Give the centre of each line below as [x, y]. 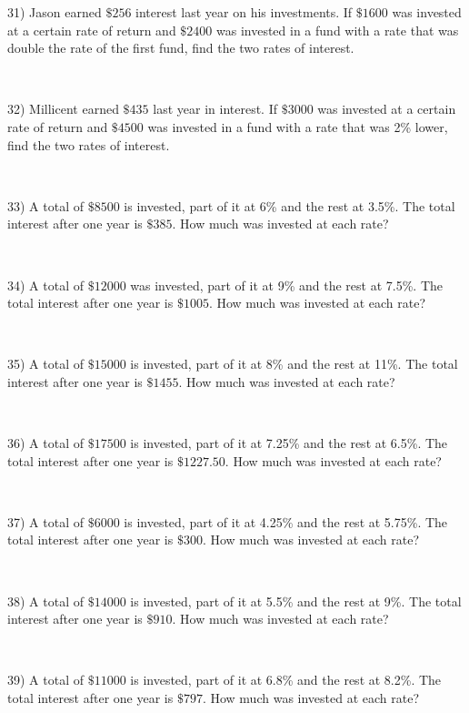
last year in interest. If [215, 109]
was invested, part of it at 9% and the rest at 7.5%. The [286, 285]
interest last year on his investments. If [244, 12]
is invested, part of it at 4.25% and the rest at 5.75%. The [286, 521]
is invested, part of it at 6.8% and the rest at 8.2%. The [286, 680]
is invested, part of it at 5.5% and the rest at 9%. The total [296, 601]
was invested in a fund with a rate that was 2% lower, [298, 126]
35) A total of [45, 364]
